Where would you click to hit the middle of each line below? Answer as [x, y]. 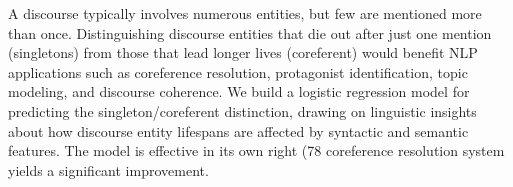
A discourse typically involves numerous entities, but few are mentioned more [245, 13]
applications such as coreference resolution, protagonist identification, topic [238, 71]
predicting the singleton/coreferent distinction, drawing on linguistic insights [242, 110]
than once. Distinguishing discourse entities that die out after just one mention [250, 32]
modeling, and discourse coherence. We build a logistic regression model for [239, 91]
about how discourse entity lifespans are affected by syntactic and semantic [238, 130]
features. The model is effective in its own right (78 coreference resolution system [256, 150]
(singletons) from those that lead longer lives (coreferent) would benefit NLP [243, 52]
